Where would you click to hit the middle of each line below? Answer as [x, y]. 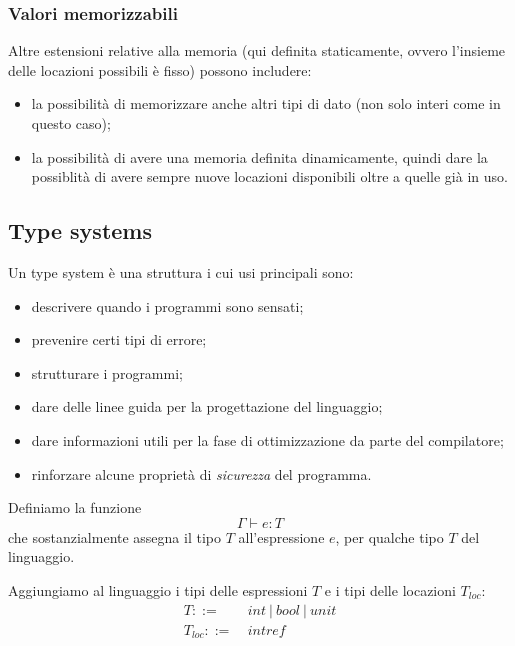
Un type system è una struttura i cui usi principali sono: [181, 271]
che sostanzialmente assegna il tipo [114, 536]
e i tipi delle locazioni [390, 589]
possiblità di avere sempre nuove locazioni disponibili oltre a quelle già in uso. [269, 176]
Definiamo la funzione [75, 507]
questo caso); [71, 123]
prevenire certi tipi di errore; [119, 339]
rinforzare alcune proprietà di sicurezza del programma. [201, 473]
